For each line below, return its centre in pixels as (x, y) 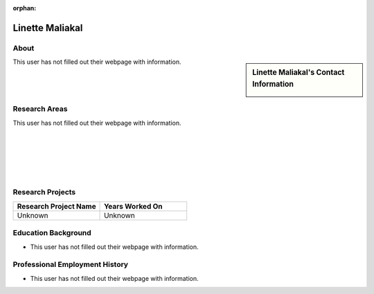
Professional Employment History (70, 265)
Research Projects (44, 192)
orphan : (25, 8)
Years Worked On (133, 206)
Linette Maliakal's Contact (299, 73)
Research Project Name (56, 206)
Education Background (52, 233)
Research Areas (40, 109)
